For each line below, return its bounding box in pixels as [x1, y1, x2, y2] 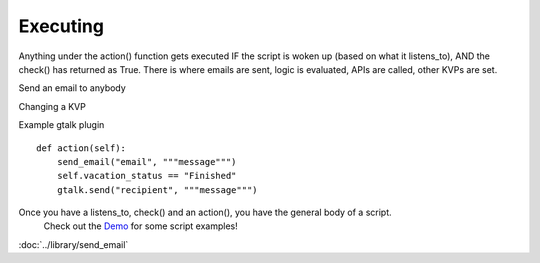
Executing [18, 15, 105, 37]
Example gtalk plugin [18, 119, 105, 131]
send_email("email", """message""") [56, 156, 237, 167]
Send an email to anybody [18, 82, 127, 94]
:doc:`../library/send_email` [18, 238, 129, 250]
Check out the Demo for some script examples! [43, 220, 239, 232]
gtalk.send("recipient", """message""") [56, 184, 259, 195]
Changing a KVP [18, 100, 87, 112]
